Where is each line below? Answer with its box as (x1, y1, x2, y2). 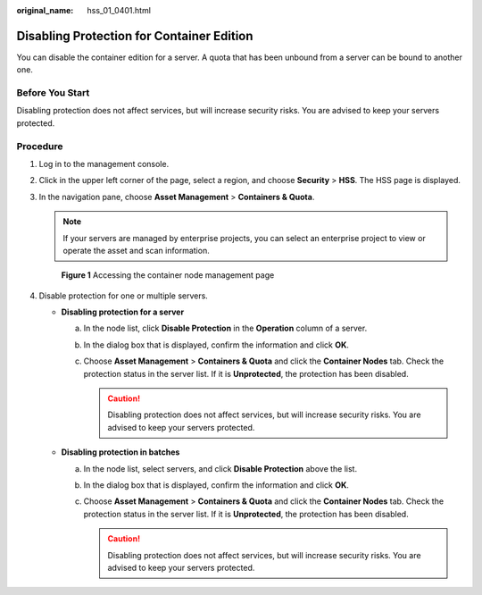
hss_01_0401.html (87, 5, 152, 15)
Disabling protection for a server (61, 306, 185, 317)
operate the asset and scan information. (62, 245, 210, 256)
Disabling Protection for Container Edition (16, 28, 253, 44)
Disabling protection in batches (61, 447, 180, 457)
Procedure (16, 139, 63, 152)
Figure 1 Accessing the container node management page (61, 270, 275, 281)
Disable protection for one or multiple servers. (38, 290, 209, 301)
